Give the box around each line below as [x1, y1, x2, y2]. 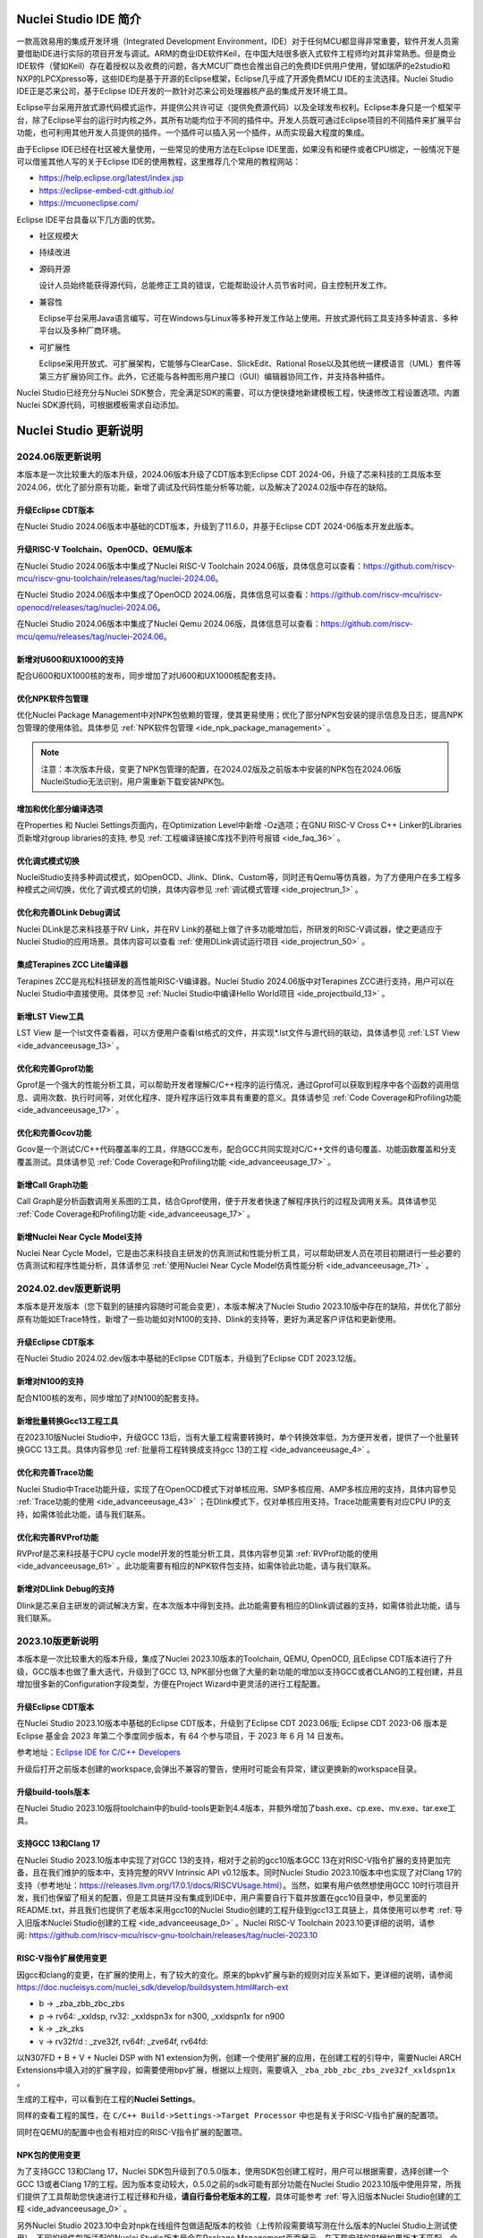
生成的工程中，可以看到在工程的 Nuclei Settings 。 [16, 2094, 200, 2105]
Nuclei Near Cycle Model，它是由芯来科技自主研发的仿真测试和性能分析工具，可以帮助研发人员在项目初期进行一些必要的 [16, 1247, 462, 1258]
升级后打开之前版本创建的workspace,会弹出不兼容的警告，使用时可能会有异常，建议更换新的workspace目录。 [16, 1764, 422, 1774]
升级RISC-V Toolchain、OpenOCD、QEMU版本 [16, 544, 192, 555]
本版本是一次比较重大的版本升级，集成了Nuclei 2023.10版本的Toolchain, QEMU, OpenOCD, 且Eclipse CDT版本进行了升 [16, 1653, 453, 1664]
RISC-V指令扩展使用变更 [16, 1952, 107, 1964]
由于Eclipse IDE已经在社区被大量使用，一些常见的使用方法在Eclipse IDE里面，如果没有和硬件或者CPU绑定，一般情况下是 [16, 143, 461, 154]
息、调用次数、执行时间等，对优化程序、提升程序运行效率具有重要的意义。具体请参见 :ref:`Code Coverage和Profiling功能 [16, 1092, 462, 1103]
